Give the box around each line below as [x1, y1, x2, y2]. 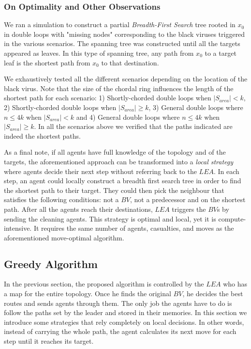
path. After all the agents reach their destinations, [4, 204, 153, 214]
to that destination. [101, 57, 159, 67]
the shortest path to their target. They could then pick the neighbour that [4, 185, 224, 195]
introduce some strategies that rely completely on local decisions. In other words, [4, 317, 244, 327]
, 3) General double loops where [148, 102, 243, 112]
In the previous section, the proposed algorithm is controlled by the [4, 279, 204, 289]
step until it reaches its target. [4, 336, 94, 346]
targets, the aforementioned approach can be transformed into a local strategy [4, 156, 234, 166]
